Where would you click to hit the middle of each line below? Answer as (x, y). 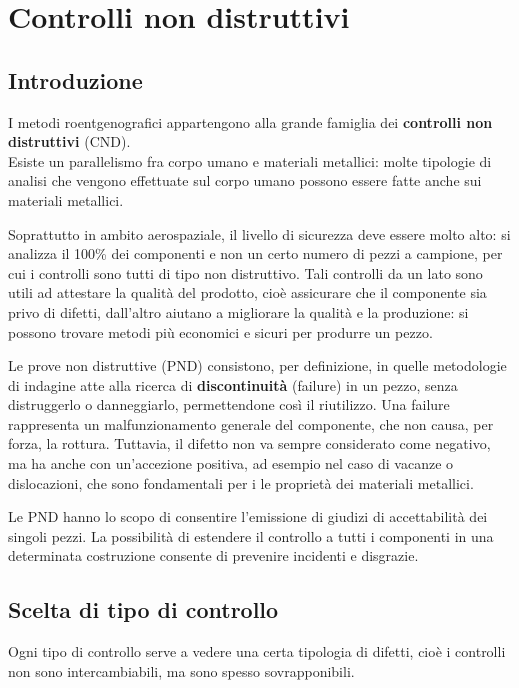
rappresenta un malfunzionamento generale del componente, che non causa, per (251, 423)
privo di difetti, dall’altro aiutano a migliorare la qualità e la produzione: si (238, 311)
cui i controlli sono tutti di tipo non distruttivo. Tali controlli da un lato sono (245, 272)
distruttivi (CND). (69, 141)
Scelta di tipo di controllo (143, 609)
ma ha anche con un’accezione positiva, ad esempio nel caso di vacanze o (231, 463)
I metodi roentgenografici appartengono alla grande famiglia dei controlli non (250, 121)
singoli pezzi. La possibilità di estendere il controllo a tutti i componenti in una (251, 535)
